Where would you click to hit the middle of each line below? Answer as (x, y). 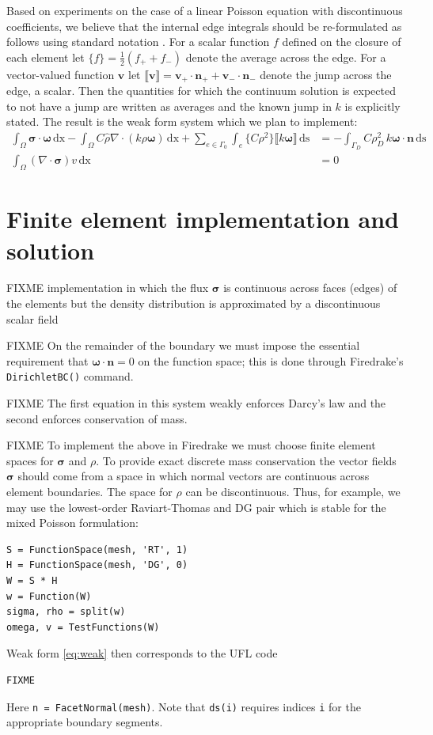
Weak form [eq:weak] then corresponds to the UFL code (142, 653)
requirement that (47, 360)
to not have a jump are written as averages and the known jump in (169, 106)
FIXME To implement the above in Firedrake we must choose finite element (191, 445)
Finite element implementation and (203, 219)
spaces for (30, 460)
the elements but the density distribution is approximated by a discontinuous (194, 303)
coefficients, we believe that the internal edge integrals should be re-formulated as (204, 26)
